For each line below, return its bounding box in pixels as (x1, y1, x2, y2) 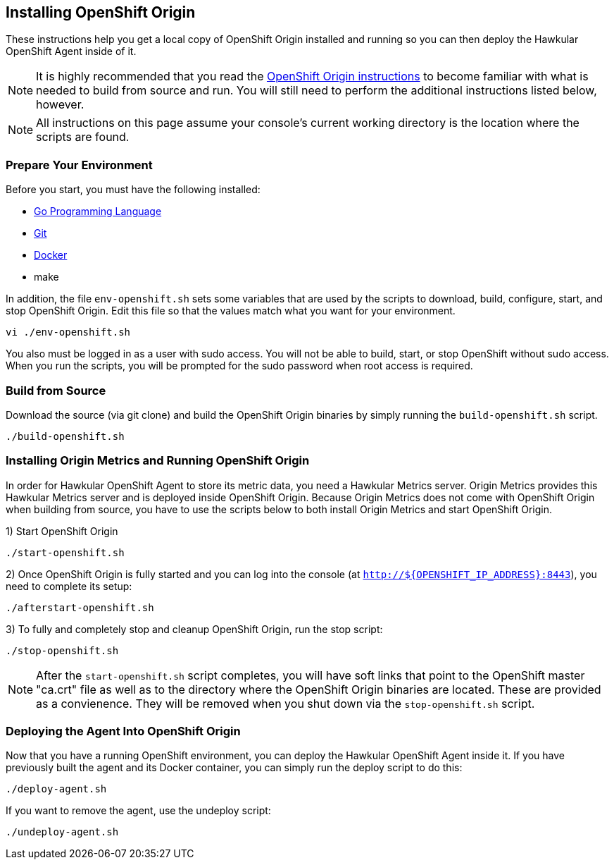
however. (36, 97, 84, 112)
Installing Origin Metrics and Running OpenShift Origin (6, 453, 310, 468)
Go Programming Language (34, 205, 162, 218)
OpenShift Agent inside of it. (6, 45, 137, 58)
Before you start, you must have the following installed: (6, 183, 261, 196)
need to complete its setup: (6, 579, 132, 592)
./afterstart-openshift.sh (6, 601, 154, 613)
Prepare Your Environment (6, 157, 153, 172)
